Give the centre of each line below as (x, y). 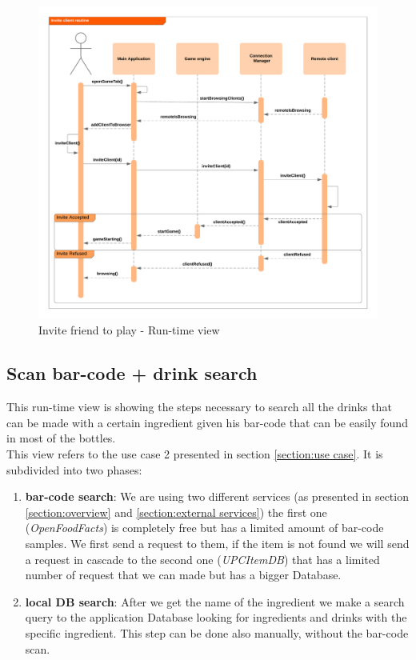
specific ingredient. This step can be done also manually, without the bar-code (217, 632)
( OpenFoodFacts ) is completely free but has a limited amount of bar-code (204, 528)
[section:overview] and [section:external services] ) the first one (176, 512)
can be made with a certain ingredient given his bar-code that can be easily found (207, 422)
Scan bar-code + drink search (132, 373)
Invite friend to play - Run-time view (129, 330)
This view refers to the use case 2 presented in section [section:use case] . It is (195, 454)
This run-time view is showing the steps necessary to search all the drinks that (199, 407)
